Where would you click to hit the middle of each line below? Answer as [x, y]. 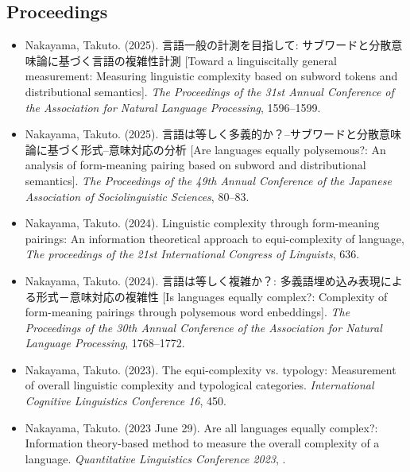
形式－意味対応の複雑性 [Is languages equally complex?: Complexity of [212, 296]
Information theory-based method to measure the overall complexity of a [202, 443]
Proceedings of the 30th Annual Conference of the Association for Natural [203, 327]
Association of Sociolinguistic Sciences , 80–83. [137, 196]
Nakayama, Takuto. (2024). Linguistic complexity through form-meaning [202, 223]
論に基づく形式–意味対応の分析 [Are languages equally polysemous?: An [205, 149]
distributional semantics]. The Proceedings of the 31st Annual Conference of [209, 91]
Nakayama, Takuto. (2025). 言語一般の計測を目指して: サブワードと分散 [208, 45]
